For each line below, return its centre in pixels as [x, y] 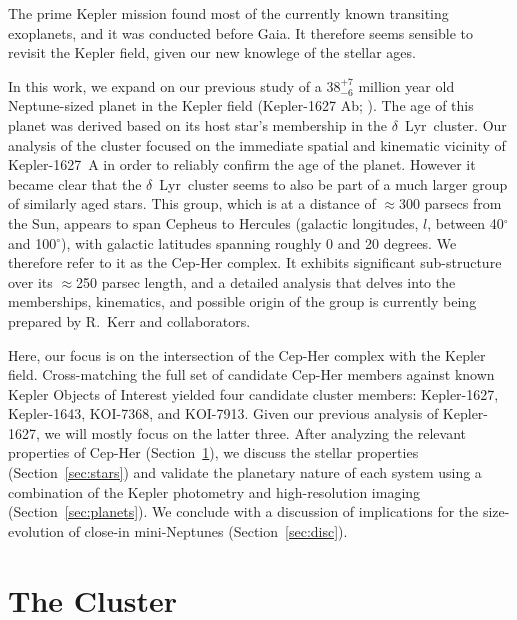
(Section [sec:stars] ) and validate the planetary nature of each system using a [245, 472]
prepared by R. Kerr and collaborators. [129, 320]
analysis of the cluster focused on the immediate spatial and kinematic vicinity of [257, 144]
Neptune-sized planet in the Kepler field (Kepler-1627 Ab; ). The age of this [241, 105]
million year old [406, 85]
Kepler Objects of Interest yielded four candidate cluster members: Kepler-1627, [253, 393]
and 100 [32, 242]
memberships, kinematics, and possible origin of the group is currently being [242, 301]
